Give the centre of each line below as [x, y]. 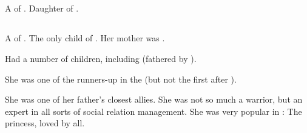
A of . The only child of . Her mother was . [85, 38]
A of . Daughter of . [42, 8]
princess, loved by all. [45, 123]
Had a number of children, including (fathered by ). [101, 58]
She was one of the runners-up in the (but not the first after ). [121, 79]
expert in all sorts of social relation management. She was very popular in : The [153, 111]
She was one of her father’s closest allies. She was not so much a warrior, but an [154, 99]
